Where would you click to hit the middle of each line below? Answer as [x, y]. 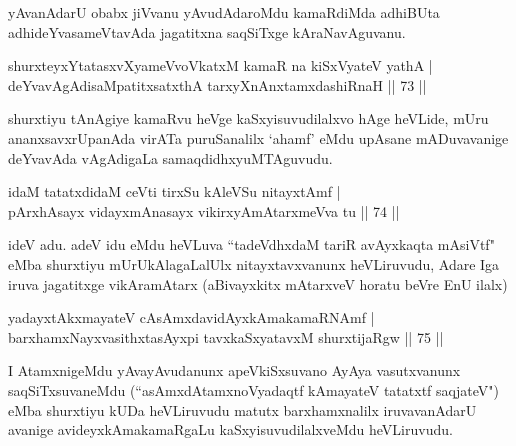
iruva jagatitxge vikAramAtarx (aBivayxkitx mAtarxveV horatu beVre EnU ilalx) [258, 283]
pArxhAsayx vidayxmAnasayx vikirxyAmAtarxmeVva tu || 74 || [204, 210]
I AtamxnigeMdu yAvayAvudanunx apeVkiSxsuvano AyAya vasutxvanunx [234, 370]
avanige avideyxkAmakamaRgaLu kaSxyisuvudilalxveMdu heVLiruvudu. [230, 429]
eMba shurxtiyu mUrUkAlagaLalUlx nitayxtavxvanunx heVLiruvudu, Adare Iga [254, 263]
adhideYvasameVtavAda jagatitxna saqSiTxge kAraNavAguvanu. [207, 31]
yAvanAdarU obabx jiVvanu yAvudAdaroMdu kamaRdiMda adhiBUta [224, 12]
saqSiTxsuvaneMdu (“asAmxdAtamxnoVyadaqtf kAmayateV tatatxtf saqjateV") [253, 389]
